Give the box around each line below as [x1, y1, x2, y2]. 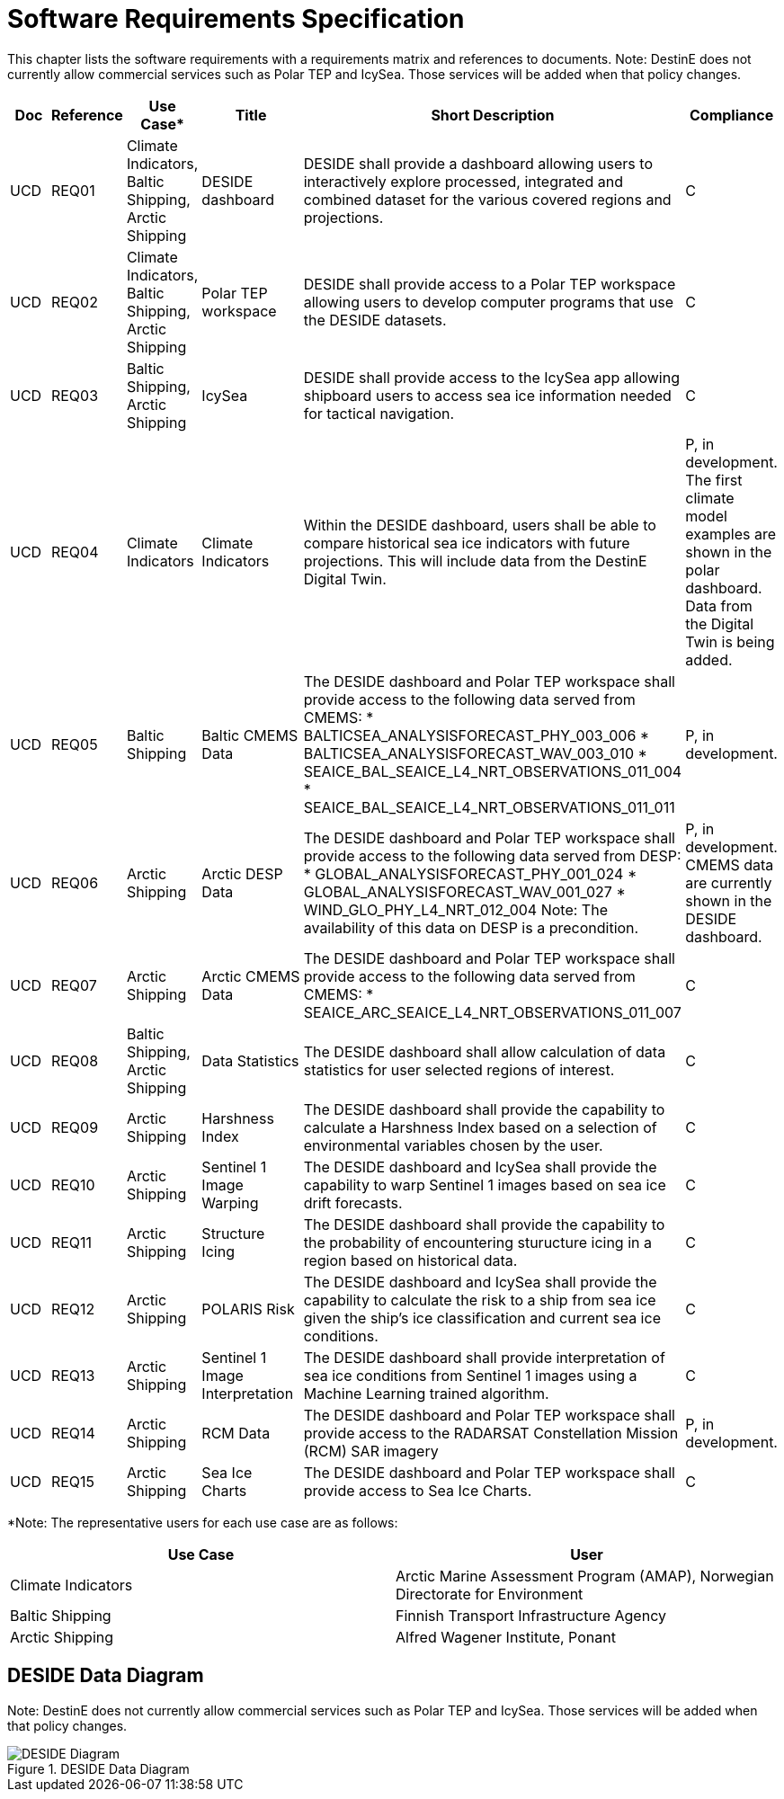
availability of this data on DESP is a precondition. [303, 918, 639, 937]
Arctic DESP [201, 864, 283, 883]
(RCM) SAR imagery [303, 1441, 439, 1460]
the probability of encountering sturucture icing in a [303, 1233, 652, 1251]
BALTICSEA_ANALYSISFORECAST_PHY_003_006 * [303, 726, 650, 744]
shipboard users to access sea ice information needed [303, 386, 672, 405]
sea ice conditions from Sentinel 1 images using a [303, 1366, 637, 1385]
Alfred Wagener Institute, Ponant [396, 1627, 616, 1646]
